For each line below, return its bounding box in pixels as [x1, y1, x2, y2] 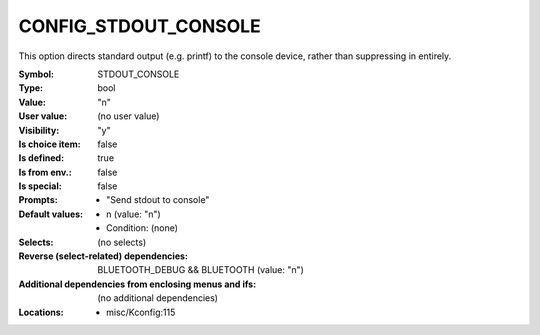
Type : [18, 82, 44, 94]
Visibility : [18, 124, 60, 136]
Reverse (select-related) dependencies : [18, 250, 189, 262]
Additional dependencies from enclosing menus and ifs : [18, 278, 257, 290]
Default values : [18, 208, 84, 220]
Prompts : [18, 194, 59, 206]
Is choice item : [18, 138, 81, 150]
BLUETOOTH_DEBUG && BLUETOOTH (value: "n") [97, 264, 305, 276]
